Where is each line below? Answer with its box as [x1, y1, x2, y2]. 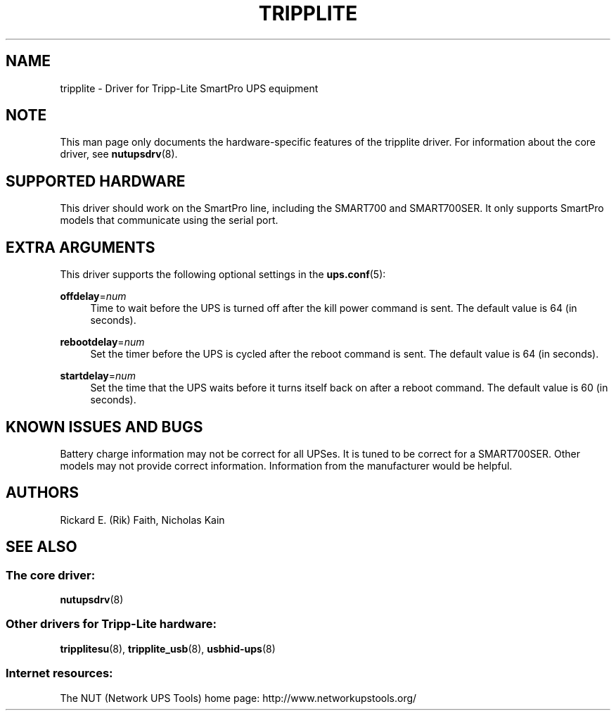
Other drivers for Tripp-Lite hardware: [6, 617, 217, 632]
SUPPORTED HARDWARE [6, 172, 186, 190]
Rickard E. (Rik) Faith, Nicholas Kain [60, 513, 225, 526]
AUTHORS [6, 484, 79, 502]
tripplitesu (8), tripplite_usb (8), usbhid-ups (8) [60, 642, 276, 655]
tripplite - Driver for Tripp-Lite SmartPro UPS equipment [60, 82, 319, 94]
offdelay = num [60, 290, 127, 303]
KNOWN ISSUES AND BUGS [6, 417, 203, 436]
